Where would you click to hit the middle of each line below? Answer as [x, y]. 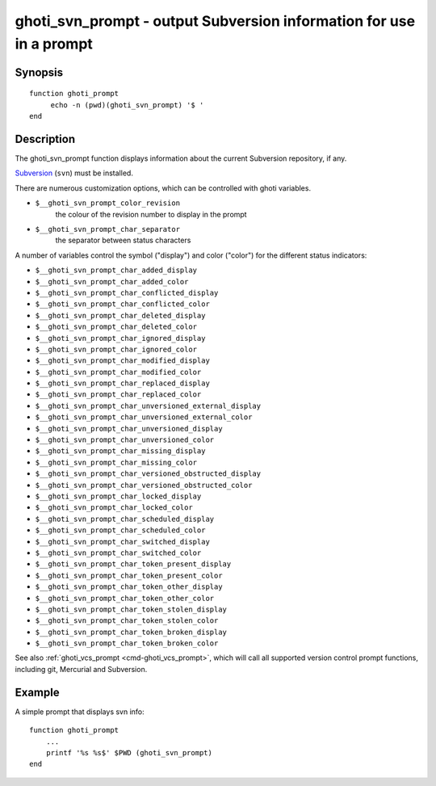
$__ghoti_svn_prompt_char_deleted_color [116, 327]
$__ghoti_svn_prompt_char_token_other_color [125, 598]
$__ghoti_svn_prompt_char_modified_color [118, 372]
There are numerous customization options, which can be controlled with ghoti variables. [163, 188]
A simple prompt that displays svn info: [80, 712]
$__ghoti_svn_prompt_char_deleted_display [120, 315]
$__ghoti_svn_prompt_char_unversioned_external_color [144, 417]
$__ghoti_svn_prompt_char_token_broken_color [127, 643]
